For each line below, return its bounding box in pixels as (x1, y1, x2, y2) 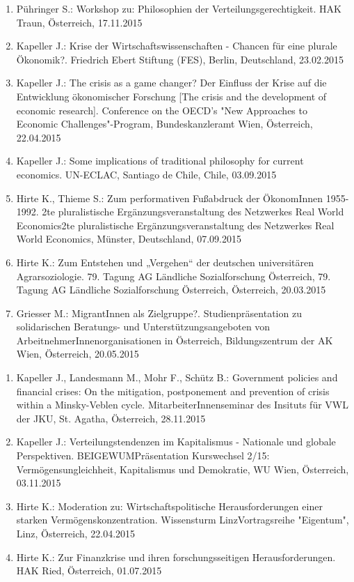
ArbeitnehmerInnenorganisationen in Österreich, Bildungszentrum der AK (16, 332, 333, 347)
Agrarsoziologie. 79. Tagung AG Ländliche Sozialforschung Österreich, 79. (16, 268, 331, 283)
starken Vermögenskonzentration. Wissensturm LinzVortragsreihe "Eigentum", (16, 512, 349, 527)
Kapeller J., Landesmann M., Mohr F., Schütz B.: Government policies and (16, 370, 338, 385)
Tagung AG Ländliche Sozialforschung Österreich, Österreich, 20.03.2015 (16, 282, 326, 297)
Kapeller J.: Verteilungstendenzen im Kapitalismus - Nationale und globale (16, 434, 336, 449)
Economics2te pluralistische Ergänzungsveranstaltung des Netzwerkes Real (16, 217, 335, 232)
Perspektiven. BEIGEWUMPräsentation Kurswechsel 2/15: (16, 448, 270, 463)
